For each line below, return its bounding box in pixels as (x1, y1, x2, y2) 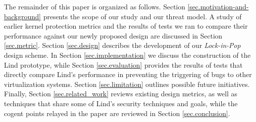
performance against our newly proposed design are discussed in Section (4, 30, 222, 41)
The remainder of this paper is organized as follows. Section (4, 1, 186, 11)
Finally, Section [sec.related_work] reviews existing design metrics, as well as (4, 88, 238, 99)
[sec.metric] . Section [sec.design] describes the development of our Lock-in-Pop (4, 40, 241, 50)
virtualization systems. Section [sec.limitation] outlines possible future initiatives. (4, 79, 250, 89)
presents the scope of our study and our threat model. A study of (43, 11, 242, 21)
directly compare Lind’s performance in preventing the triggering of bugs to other (4, 69, 252, 80)
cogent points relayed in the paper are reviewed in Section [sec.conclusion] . (4, 108, 230, 118)
